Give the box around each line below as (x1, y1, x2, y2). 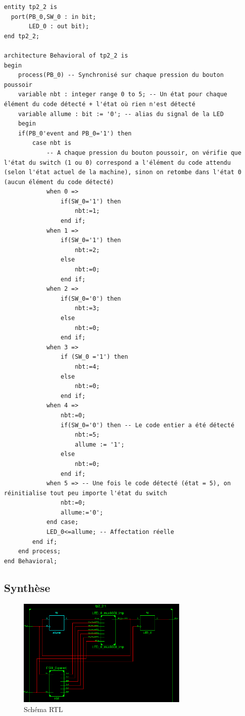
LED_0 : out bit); (29, 23, 89, 30)
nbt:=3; (75, 305, 100, 312)
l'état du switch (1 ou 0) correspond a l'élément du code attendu (4, 159, 231, 166)
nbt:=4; (75, 363, 100, 370)
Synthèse (4, 580, 50, 595)
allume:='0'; (60, 509, 103, 516)
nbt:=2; (75, 246, 100, 254)
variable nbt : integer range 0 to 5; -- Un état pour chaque (18, 91, 228, 98)
